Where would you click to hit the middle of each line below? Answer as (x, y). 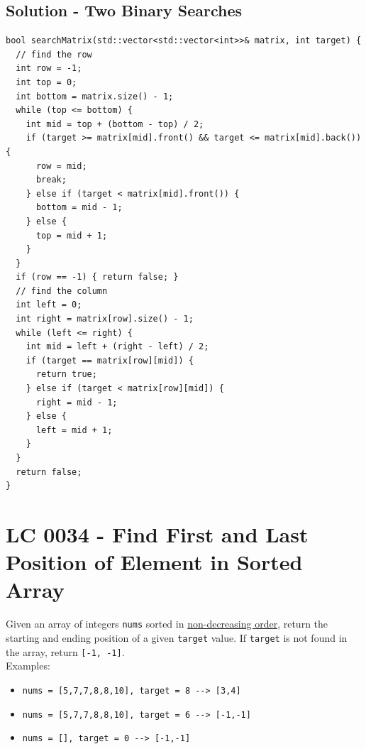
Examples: (28, 666)
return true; (66, 374)
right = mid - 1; (77, 402)
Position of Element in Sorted (154, 562)
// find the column (62, 291)
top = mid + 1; (72, 235)
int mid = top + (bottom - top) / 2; (115, 124)
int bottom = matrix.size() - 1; (95, 96)
